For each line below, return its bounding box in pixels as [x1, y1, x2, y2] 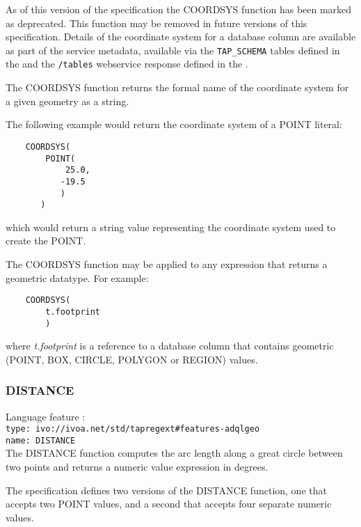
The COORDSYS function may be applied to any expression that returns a [6, 257, 328, 271]
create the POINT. [6, 233, 86, 248]
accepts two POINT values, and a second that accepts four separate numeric [6, 496, 332, 511]
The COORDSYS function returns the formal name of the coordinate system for [6, 80, 349, 95]
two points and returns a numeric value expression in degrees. [6, 459, 268, 474]
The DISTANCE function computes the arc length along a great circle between [6, 446, 343, 460]
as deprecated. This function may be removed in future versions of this [6, 15, 307, 30]
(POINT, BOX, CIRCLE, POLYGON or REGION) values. [6, 352, 258, 366]
